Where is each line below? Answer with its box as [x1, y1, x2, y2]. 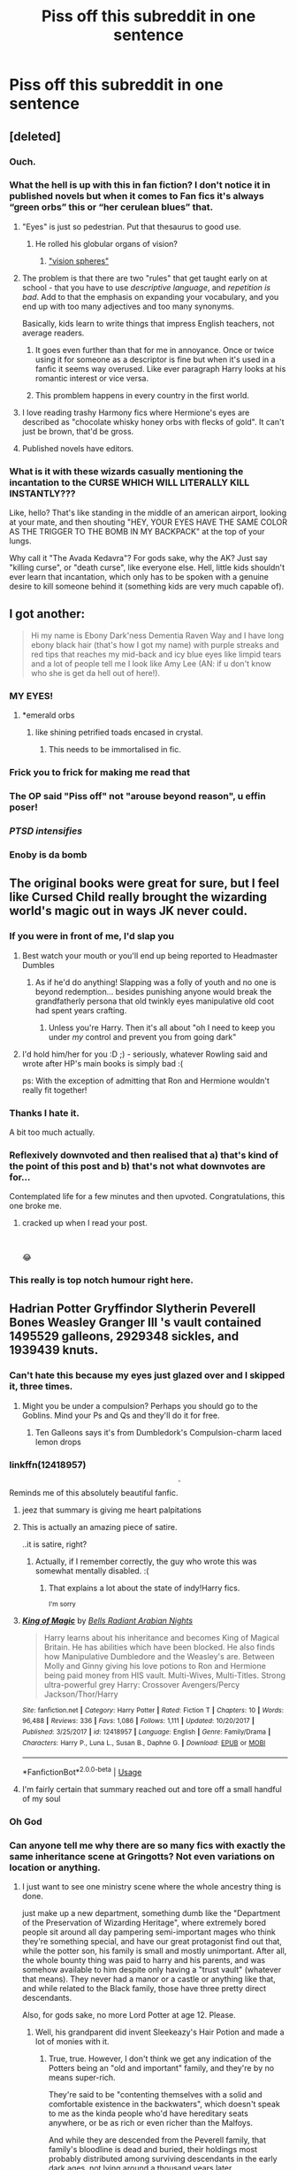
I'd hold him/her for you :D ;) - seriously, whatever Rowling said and [21, 1049, 268, 1059]
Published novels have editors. [21, 442, 134, 453]
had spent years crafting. [34, 1004, 127, 1015]
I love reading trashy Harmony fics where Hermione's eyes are [21, 407, 250, 418]
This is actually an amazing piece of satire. [21, 1521, 178, 1532]
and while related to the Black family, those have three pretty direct [21, 1983, 267, 1994]
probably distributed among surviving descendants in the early [48, 2153, 278, 2165]
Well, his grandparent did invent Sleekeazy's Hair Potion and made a [34, 2027, 285, 2037]
